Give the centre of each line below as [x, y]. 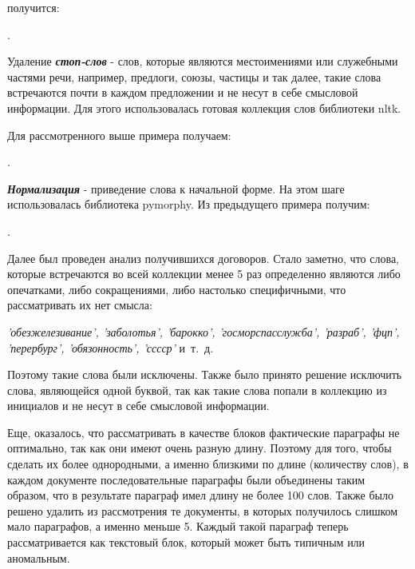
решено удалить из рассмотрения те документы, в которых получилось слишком [203, 510]
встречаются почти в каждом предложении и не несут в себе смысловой [183, 92]
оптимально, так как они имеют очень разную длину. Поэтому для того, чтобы [200, 448]
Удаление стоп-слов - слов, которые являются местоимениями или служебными [203, 61]
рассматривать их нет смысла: [80, 305]
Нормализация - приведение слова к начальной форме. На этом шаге [176, 188]
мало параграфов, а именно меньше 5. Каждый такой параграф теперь [178, 526]
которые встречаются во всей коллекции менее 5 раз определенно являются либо [204, 274]
